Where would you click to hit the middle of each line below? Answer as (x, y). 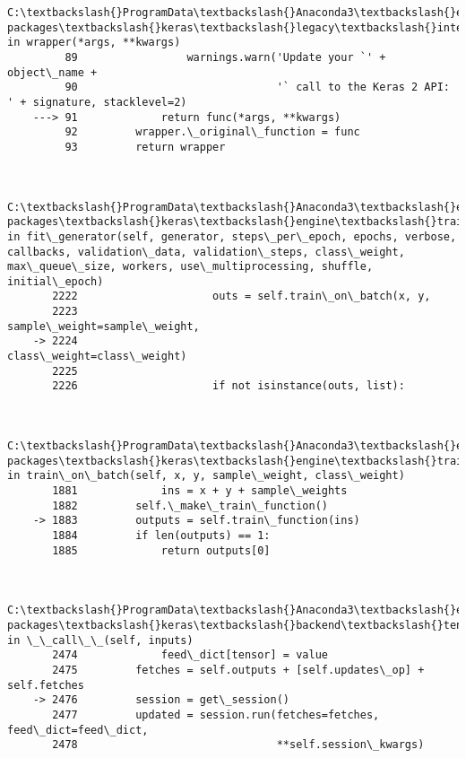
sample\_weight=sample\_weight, (104, 326)
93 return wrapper (145, 147)
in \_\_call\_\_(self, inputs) (100, 640)
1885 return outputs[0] (161, 550)
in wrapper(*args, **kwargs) (94, 43)
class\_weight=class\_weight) (97, 357)
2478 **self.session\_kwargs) (238, 745)
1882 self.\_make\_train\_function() (190, 505)
